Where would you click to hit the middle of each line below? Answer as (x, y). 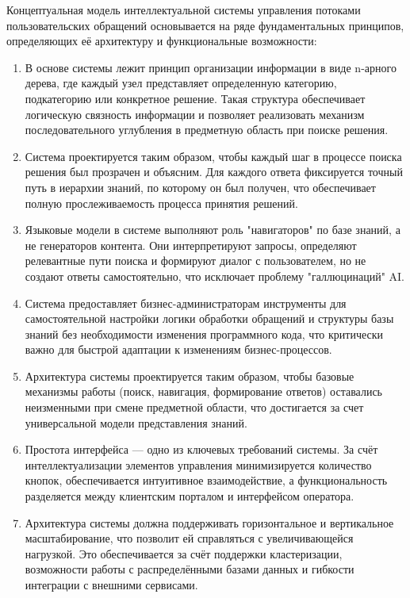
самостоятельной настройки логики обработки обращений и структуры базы (209, 318)
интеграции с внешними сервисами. (111, 585)
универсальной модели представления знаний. (136, 422)
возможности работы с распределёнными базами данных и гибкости (190, 569)
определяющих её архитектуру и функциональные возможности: (162, 41)
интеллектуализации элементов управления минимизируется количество (198, 464)
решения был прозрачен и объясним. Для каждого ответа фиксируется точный (214, 172)
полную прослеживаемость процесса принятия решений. (161, 203)
